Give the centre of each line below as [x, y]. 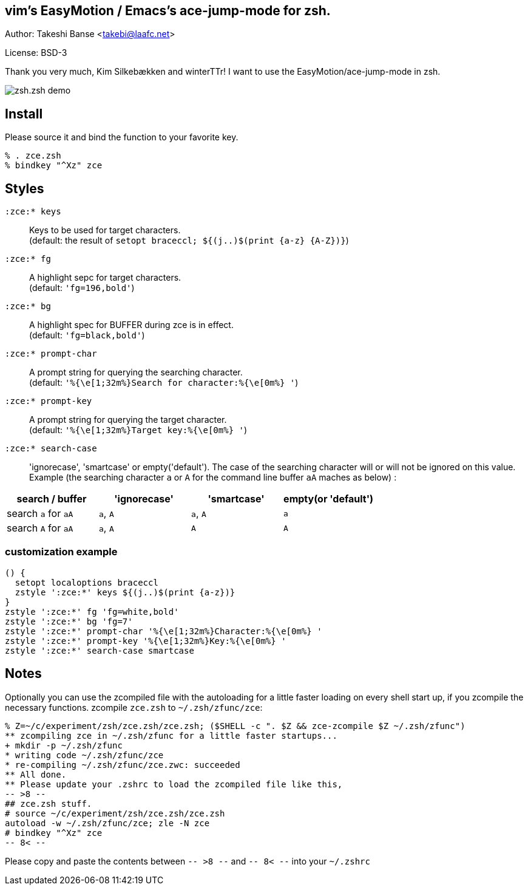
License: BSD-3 [36, 53]
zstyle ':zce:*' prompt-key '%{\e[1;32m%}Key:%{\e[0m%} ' [146, 641]
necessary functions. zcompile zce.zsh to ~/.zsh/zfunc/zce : [134, 707]
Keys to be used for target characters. [105, 230]
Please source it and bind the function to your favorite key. [122, 137]
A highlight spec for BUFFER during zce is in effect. [131, 325]
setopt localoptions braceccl [86, 582]
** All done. [36, 774]
